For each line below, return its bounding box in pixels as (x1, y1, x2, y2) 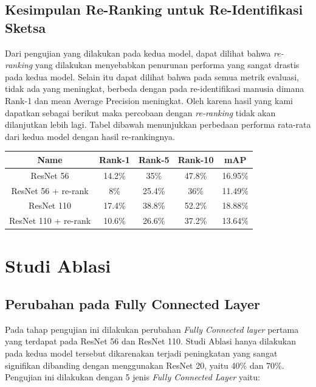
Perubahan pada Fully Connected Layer (5, 295, 260, 313)
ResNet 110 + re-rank (9, 214, 91, 227)
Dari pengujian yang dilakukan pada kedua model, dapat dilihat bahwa (5, 46, 271, 59)
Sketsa (5, 18, 46, 37)
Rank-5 (138, 153, 170, 166)
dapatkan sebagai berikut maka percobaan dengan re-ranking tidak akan (5, 106, 276, 119)
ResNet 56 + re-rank (11, 184, 89, 197)
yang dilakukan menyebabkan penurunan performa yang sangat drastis (35, 58, 300, 71)
